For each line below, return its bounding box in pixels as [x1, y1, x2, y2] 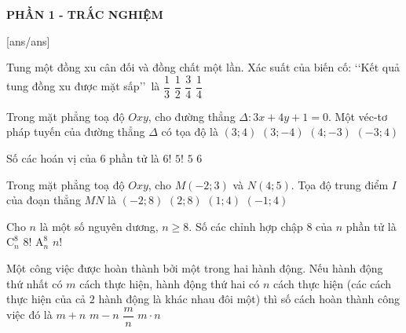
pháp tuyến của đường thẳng [6, 123, 145, 140]
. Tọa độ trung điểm [291, 176, 389, 192]
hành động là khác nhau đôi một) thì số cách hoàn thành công [98, 291, 400, 307]
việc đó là [6, 306, 53, 323]
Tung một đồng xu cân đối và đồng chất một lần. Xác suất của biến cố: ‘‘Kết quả [6, 59, 400, 75]
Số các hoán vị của [6, 150, 97, 166]
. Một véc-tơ [328, 108, 388, 124]
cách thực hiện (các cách [273, 275, 392, 291]
